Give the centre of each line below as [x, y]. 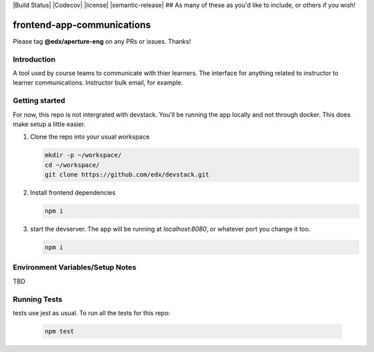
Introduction [34, 59]
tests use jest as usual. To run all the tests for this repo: [91, 313]
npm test [60, 331]
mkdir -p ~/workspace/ [83, 155]
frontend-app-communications [82, 25]
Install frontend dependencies [73, 193]
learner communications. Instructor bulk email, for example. [98, 82]
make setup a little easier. [49, 124]
